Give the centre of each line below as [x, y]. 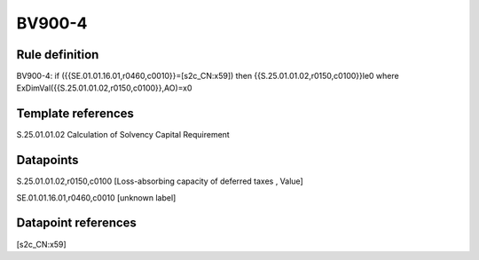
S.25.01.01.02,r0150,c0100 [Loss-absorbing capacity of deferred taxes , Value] [160, 181]
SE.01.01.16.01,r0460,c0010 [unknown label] [96, 197]
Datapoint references [77, 223]
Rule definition [58, 55]
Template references [75, 114]
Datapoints [47, 160]
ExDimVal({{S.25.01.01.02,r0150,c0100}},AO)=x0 [104, 88]
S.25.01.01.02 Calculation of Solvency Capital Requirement [123, 135]
